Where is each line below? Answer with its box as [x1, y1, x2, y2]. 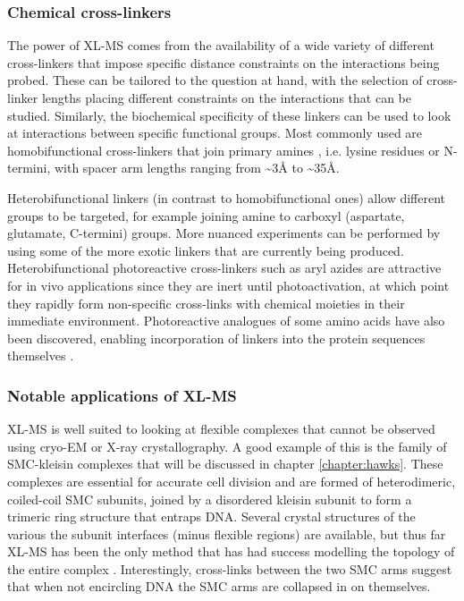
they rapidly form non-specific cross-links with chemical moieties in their [7, 293, 405, 312]
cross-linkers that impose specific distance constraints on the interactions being [7, 53, 440, 72]
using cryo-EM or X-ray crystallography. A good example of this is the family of [7, 436, 447, 455]
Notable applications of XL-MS [7, 384, 237, 406]
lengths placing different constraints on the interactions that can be [41, 89, 411, 106]
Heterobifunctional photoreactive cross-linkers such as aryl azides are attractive [7, 258, 442, 277]
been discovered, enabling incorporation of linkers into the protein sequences [7, 328, 426, 347]
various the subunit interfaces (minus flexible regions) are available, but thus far [7, 524, 446, 543]
